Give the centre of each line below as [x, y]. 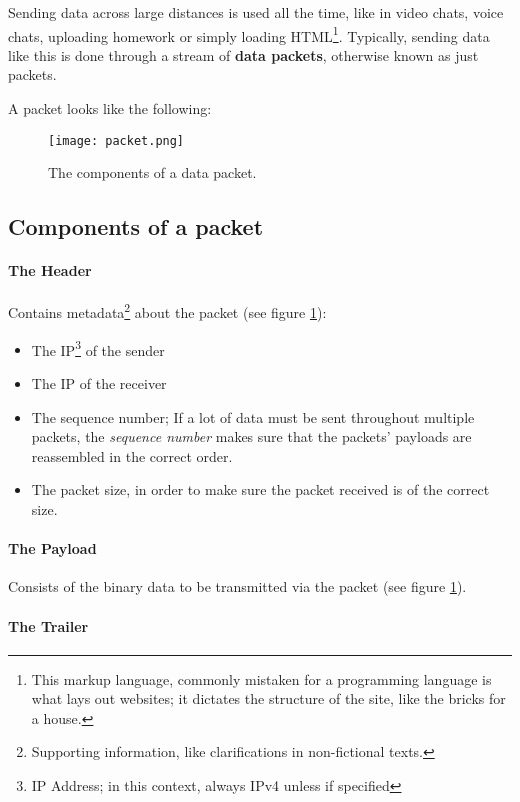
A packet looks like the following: [110, 108]
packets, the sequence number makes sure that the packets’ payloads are [251, 436]
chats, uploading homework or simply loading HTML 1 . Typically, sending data [249, 34]
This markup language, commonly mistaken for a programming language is [261, 678]
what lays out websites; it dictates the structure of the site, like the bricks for [268, 698]
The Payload [52, 548]
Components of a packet [136, 226]
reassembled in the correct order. [132, 455]
